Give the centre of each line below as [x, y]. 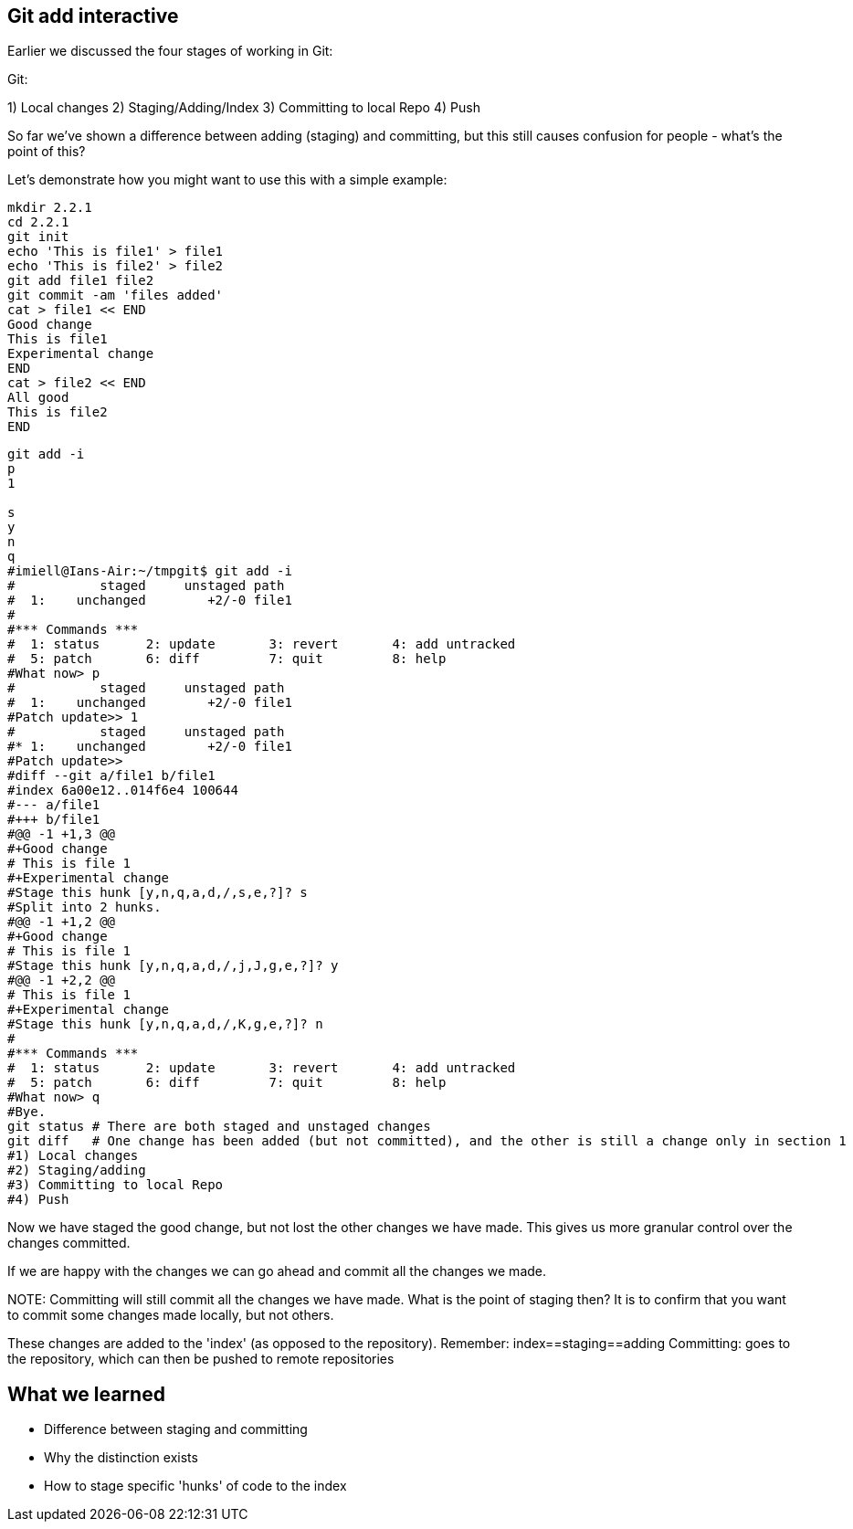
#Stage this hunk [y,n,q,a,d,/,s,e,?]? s [158, 893]
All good [38, 398]
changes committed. [69, 1243]
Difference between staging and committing [176, 1429]
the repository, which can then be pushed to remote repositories [201, 1359]
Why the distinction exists [121, 1458]
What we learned [86, 1394]
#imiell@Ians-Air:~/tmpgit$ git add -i [150, 571]
